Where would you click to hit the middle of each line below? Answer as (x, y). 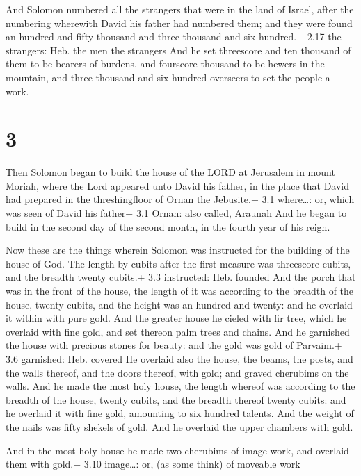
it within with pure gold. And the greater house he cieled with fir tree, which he (176, 318)
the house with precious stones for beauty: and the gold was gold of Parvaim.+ (174, 345)
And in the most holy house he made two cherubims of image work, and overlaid (177, 450)
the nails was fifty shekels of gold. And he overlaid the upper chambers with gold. (179, 426)
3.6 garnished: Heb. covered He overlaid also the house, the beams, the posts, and (179, 359)
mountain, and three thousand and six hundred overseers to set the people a (168, 77)
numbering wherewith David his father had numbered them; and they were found (179, 23)
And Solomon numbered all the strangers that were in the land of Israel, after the (180, 9)
